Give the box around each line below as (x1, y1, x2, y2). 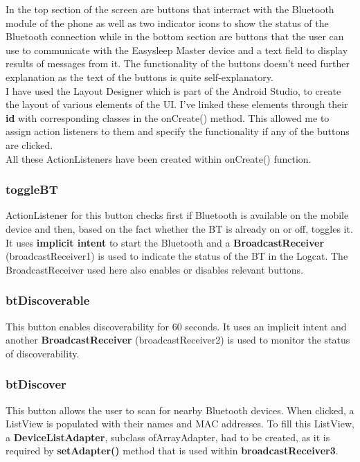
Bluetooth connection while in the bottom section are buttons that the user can (6, 29, 344, 44)
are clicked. (6, 137, 53, 152)
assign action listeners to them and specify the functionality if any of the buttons (6, 124, 350, 139)
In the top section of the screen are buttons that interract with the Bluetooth (6, 2, 334, 16)
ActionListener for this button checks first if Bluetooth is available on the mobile (6, 208, 349, 222)
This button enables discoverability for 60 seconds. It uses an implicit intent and (6, 319, 347, 333)
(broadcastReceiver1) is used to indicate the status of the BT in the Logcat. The (6, 249, 348, 263)
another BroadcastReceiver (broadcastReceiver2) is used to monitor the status (6, 332, 350, 347)
